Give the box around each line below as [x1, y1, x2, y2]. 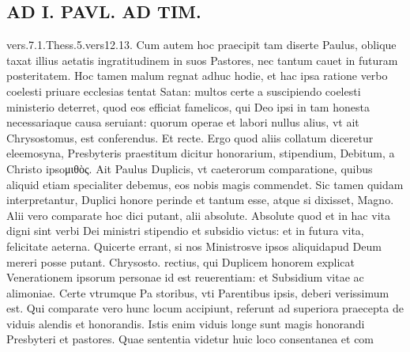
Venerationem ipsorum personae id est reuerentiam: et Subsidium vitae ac [6, 269, 364, 286]
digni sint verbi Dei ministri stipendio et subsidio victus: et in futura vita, [6, 222, 364, 239]
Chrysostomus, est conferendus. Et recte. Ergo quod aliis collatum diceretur [6, 129, 374, 146]
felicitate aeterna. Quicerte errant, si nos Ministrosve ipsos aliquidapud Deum [6, 237, 382, 254]
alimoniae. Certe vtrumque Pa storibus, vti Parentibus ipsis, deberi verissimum [6, 284, 389, 301]
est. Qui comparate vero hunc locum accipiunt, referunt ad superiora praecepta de [6, 300, 404, 316]
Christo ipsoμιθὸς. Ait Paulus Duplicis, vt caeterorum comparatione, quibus [6, 160, 373, 176]
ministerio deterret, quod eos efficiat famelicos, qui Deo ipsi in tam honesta [6, 98, 370, 115]
